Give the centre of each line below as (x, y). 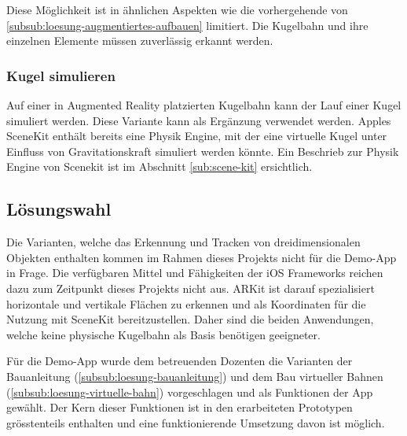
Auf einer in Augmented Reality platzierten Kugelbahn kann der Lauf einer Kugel (204, 105)
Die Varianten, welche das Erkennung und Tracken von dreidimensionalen (183, 242)
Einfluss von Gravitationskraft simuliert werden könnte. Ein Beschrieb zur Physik (203, 151)
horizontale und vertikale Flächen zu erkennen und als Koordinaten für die (186, 303)
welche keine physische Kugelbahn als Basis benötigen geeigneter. (163, 334)
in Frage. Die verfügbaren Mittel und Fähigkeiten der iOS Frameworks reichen (195, 273)
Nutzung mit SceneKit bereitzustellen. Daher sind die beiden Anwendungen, (190, 319)
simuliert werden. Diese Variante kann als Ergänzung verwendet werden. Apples (199, 120)
